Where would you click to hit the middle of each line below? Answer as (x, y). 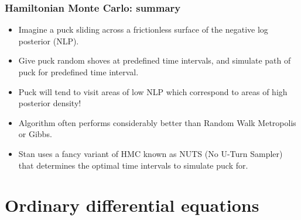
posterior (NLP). (49, 41)
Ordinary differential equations (132, 205)
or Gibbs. (35, 134)
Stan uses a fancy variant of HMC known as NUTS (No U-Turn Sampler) (150, 153)
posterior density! (50, 103)
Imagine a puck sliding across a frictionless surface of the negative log (143, 29)
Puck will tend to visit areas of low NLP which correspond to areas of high (153, 91)
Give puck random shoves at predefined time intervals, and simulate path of (155, 60)
